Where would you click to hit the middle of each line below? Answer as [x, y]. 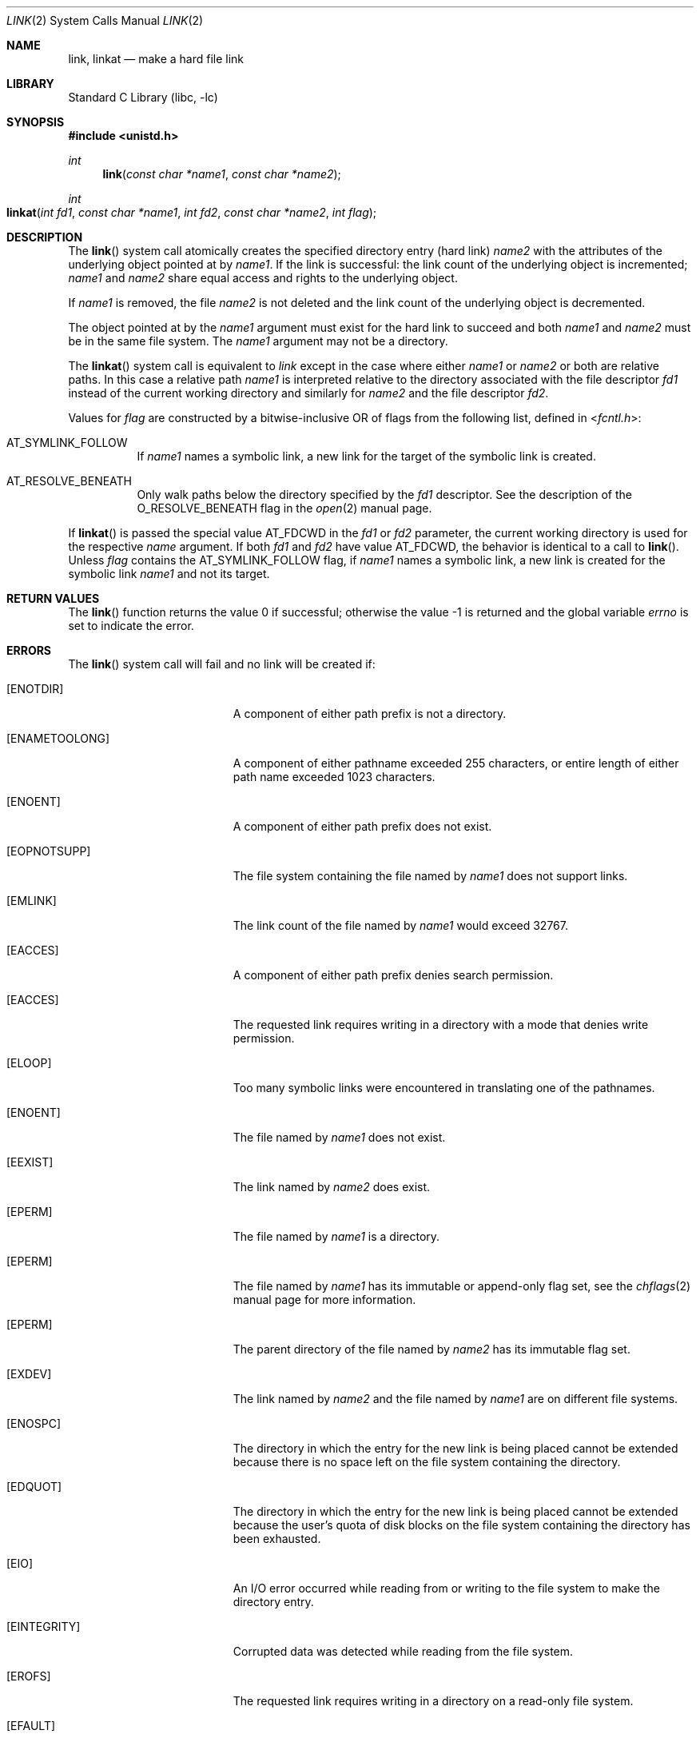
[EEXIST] [30, 1162]
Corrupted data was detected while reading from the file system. [403, 1651]
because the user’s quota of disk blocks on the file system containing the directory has [461, 1525]
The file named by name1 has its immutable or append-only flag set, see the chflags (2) [462, 1286]
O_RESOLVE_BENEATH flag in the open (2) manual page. [284, 508]
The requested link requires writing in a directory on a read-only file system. [433, 1701]
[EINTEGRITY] [44, 1626]
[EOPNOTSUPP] [49, 851]
